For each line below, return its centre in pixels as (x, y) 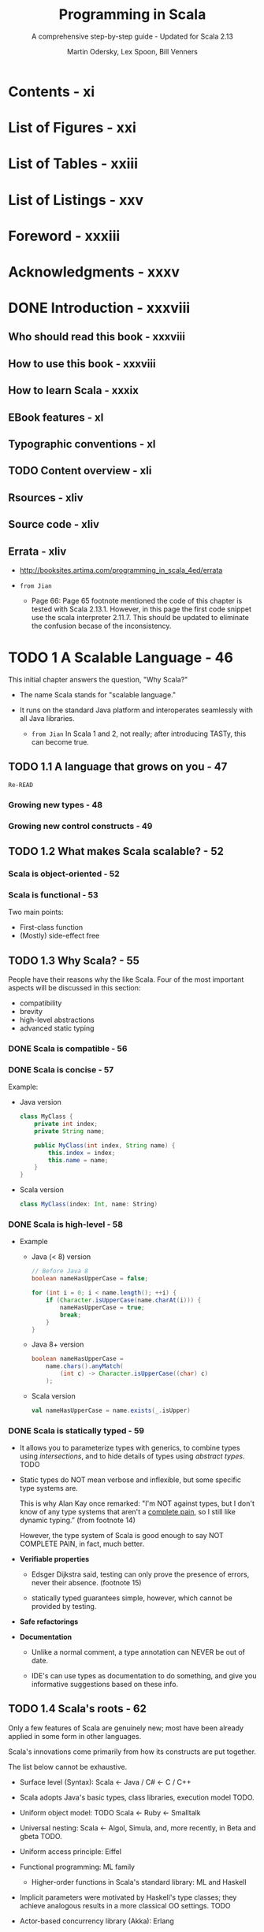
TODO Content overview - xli (80, 471)
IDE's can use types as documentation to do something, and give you (144, 1676)
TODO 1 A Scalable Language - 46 (121, 658)
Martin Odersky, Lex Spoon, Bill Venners (132, 51)
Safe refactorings (49, 1622)
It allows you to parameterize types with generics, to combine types (130, 1448)
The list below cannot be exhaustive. (68, 1767)
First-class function (51, 927)
